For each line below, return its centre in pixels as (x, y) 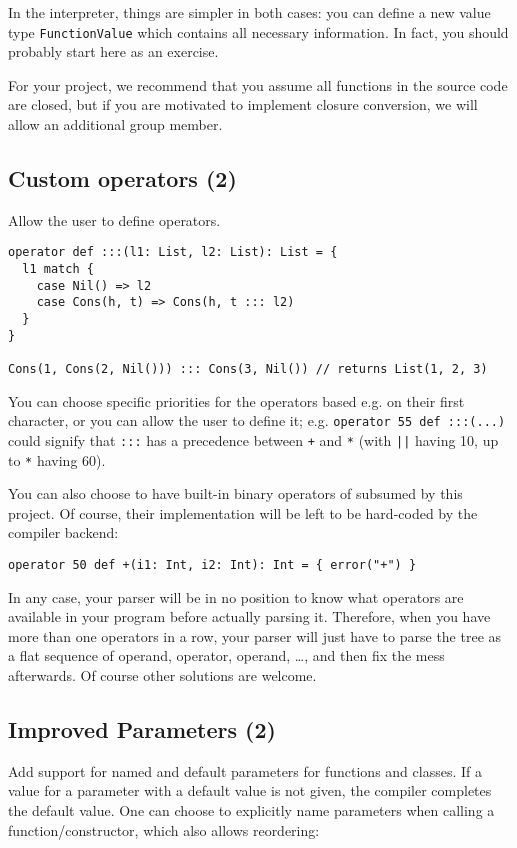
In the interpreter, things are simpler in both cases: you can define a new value (249, 12)
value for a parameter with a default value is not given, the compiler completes (250, 790)
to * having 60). (57, 459)
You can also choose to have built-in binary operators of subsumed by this (235, 493)
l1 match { (58, 269)
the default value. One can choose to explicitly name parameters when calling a (251, 810)
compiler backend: (63, 532)
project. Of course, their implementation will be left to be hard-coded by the (243, 512)
